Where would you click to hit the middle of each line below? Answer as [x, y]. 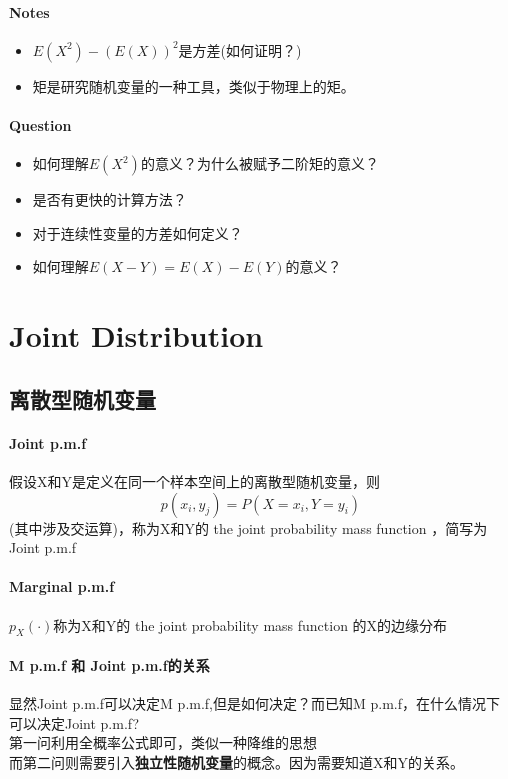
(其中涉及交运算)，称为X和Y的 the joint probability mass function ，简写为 [248, 527]
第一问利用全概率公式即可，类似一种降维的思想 [163, 742]
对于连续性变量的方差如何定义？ [137, 232]
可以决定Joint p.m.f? [74, 722]
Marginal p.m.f [62, 586]
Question [40, 124]
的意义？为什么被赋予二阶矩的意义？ [259, 163]
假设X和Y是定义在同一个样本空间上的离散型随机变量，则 [194, 480]
